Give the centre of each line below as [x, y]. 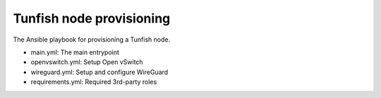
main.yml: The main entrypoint [75, 52]
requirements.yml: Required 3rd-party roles [94, 82]
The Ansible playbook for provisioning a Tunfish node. [92, 39]
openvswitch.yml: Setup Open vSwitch [87, 62]
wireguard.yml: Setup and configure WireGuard [99, 72]
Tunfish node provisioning [92, 18]
